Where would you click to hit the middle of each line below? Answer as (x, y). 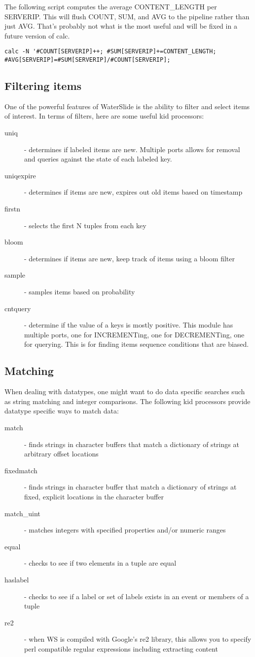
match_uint (22, 513)
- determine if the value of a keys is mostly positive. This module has (129, 325)
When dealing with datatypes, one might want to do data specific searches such (125, 391)
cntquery (18, 308)
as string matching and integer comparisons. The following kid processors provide (127, 401)
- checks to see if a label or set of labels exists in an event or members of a (137, 596)
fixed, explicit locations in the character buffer (94, 496)
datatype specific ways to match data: (62, 411)
